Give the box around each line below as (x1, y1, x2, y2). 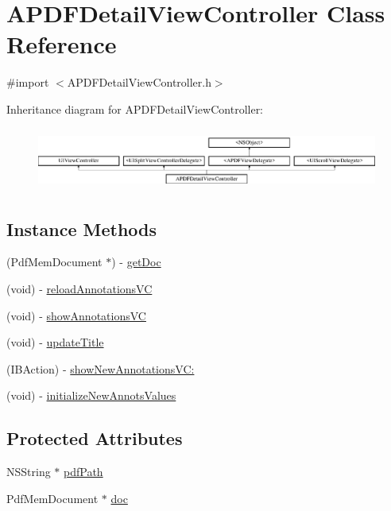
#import (6, 74, 49, 91)
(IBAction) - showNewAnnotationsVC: (6, 360, 195, 377)
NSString (6, 463, 51, 480)
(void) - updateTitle (6, 334, 104, 350)
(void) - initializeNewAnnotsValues (6, 387, 176, 404)
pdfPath (64, 463, 103, 480)
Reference (6, 28, 117, 60)
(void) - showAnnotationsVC (6, 307, 146, 323)
